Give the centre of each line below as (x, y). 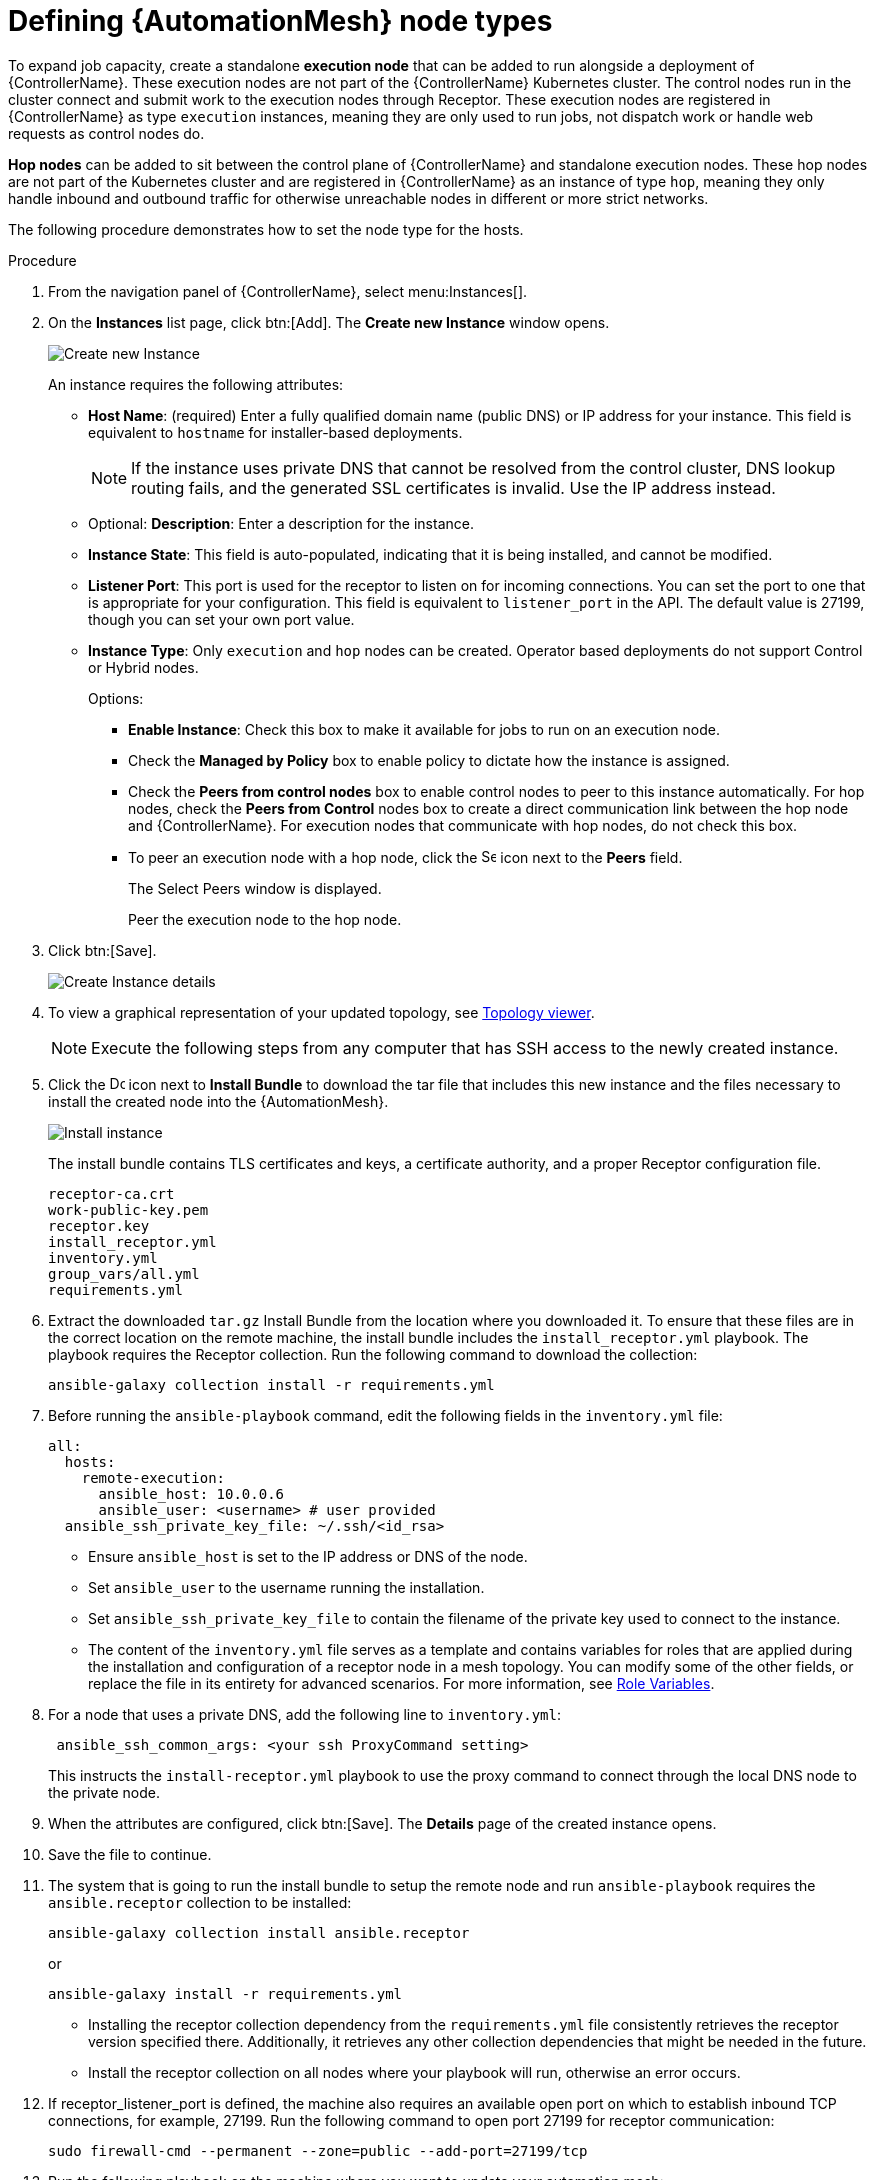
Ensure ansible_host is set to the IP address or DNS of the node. (308, 1556)
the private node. (104, 1792)
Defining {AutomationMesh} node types (280, 21)
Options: (116, 698)
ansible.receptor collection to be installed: (200, 1902)
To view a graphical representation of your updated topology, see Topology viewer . (321, 1012)
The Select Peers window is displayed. (255, 888)
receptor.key (99, 1225)
